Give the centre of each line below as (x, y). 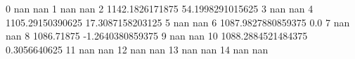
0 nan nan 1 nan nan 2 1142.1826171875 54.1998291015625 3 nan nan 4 (160, 8)
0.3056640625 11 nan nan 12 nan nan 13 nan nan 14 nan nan (137, 49)
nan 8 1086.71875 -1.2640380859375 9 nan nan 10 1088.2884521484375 (157, 36)
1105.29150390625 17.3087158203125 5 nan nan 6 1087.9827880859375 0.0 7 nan (178, 22)
